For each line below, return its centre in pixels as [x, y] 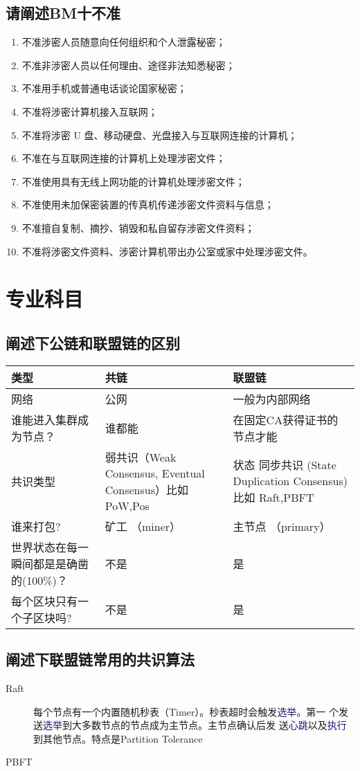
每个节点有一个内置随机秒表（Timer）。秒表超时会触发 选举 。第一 [180, 711]
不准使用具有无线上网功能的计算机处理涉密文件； [133, 181]
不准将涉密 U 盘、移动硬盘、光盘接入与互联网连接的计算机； [160, 135]
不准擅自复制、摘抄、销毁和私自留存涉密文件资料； [138, 227]
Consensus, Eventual [155, 473]
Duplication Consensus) [290, 481]
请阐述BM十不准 [63, 13]
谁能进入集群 [45, 419]
